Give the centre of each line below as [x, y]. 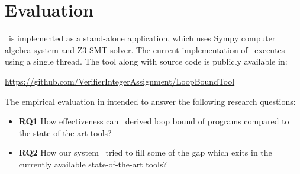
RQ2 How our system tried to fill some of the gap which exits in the [145, 152]
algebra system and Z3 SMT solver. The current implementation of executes [145, 49]
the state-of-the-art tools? [65, 132]
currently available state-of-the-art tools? [93, 164]
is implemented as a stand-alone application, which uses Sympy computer [142, 38]
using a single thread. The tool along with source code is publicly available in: [146, 61]
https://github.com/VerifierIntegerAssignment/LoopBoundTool [120, 81]
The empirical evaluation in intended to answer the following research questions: [150, 101]
